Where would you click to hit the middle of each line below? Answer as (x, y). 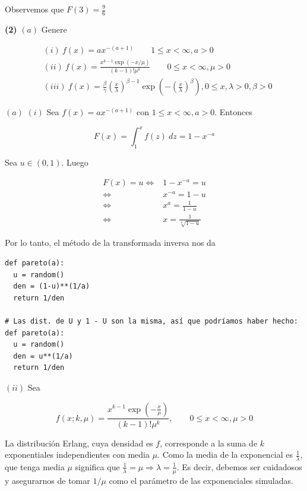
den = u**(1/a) (43, 356)
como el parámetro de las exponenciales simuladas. (201, 480)
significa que (97, 466)
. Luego (75, 162)
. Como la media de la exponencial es (225, 454)
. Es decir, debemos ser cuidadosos (239, 466)
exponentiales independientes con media (77, 454)
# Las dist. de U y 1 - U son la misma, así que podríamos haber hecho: (151, 321)
